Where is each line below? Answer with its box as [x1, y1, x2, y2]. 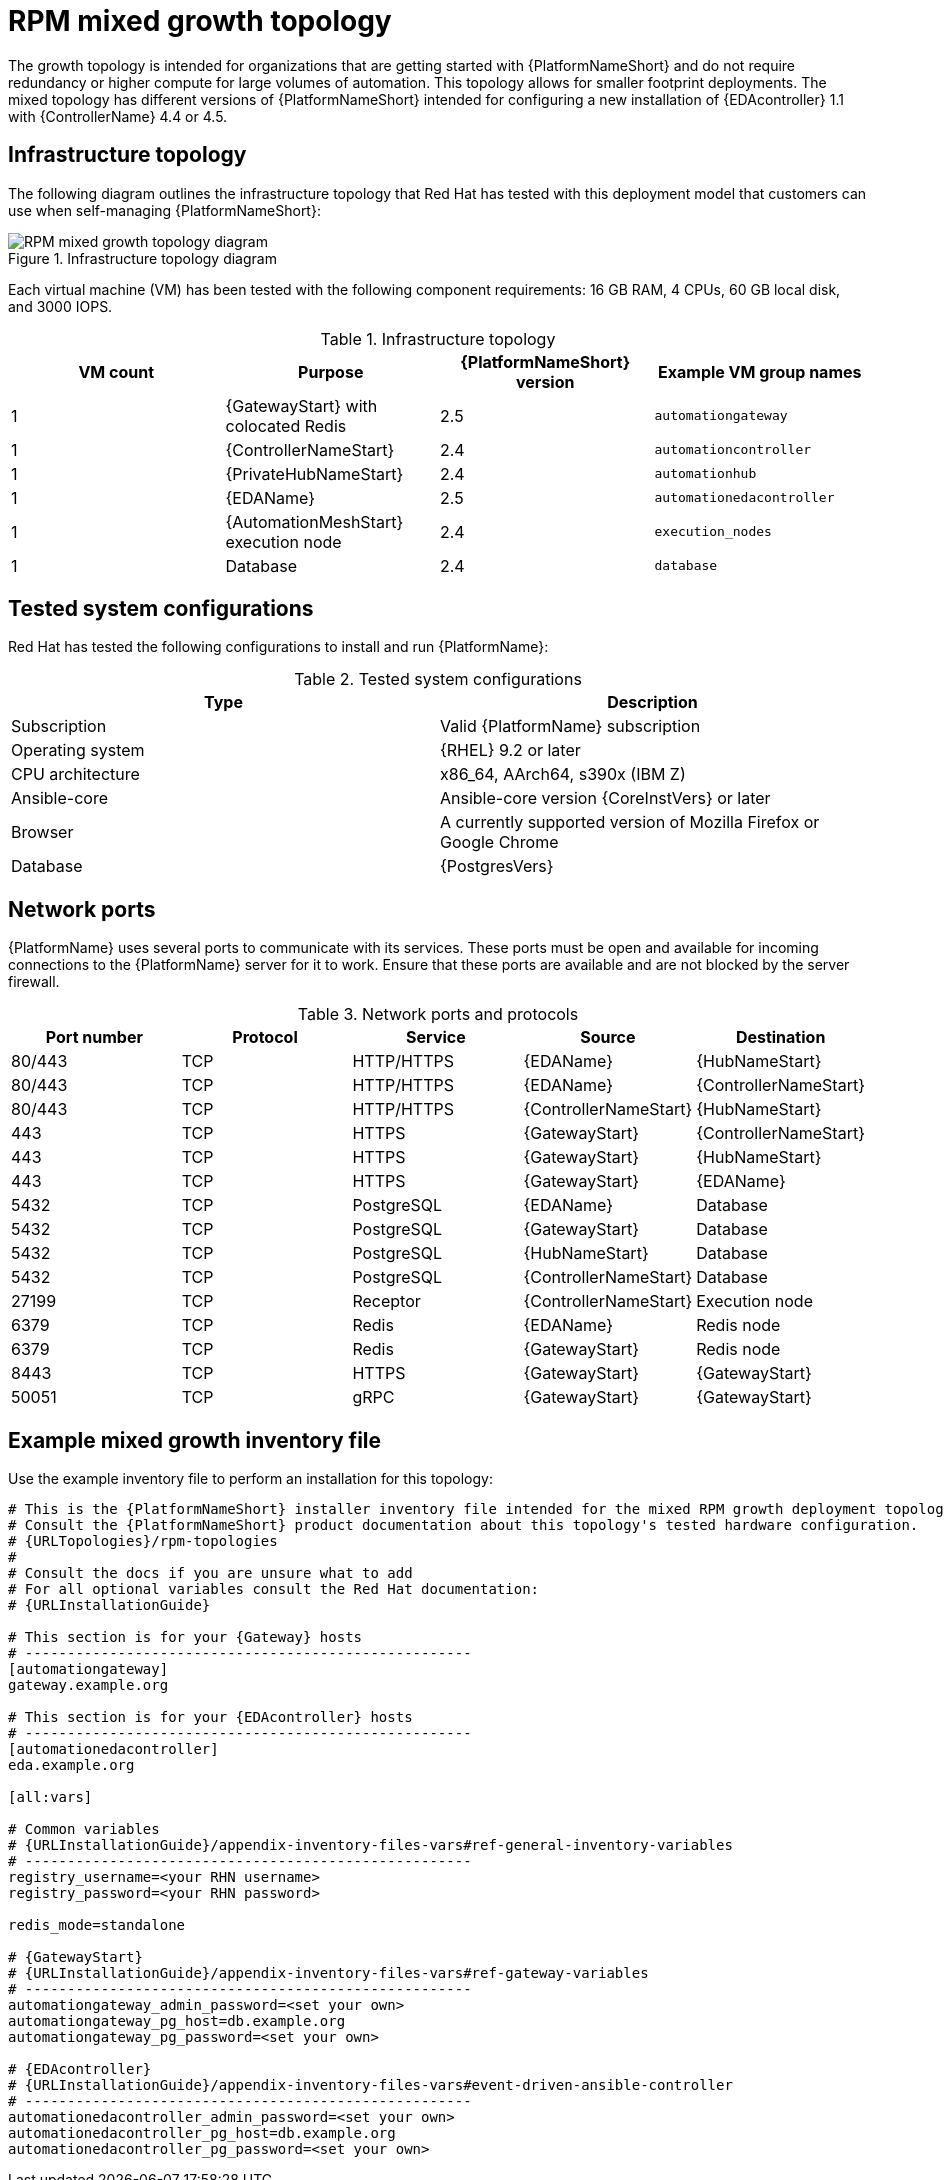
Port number [45, 1027, 143, 1048]
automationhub [654, 466, 757, 482]
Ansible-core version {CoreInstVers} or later [440, 788, 771, 809]
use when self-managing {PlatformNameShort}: [8, 201, 321, 219]
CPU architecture [11, 764, 140, 785]
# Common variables [8, 1821, 160, 1838]
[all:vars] [8, 1789, 93, 1806]
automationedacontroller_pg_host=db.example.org [8, 2125, 396, 2142]
